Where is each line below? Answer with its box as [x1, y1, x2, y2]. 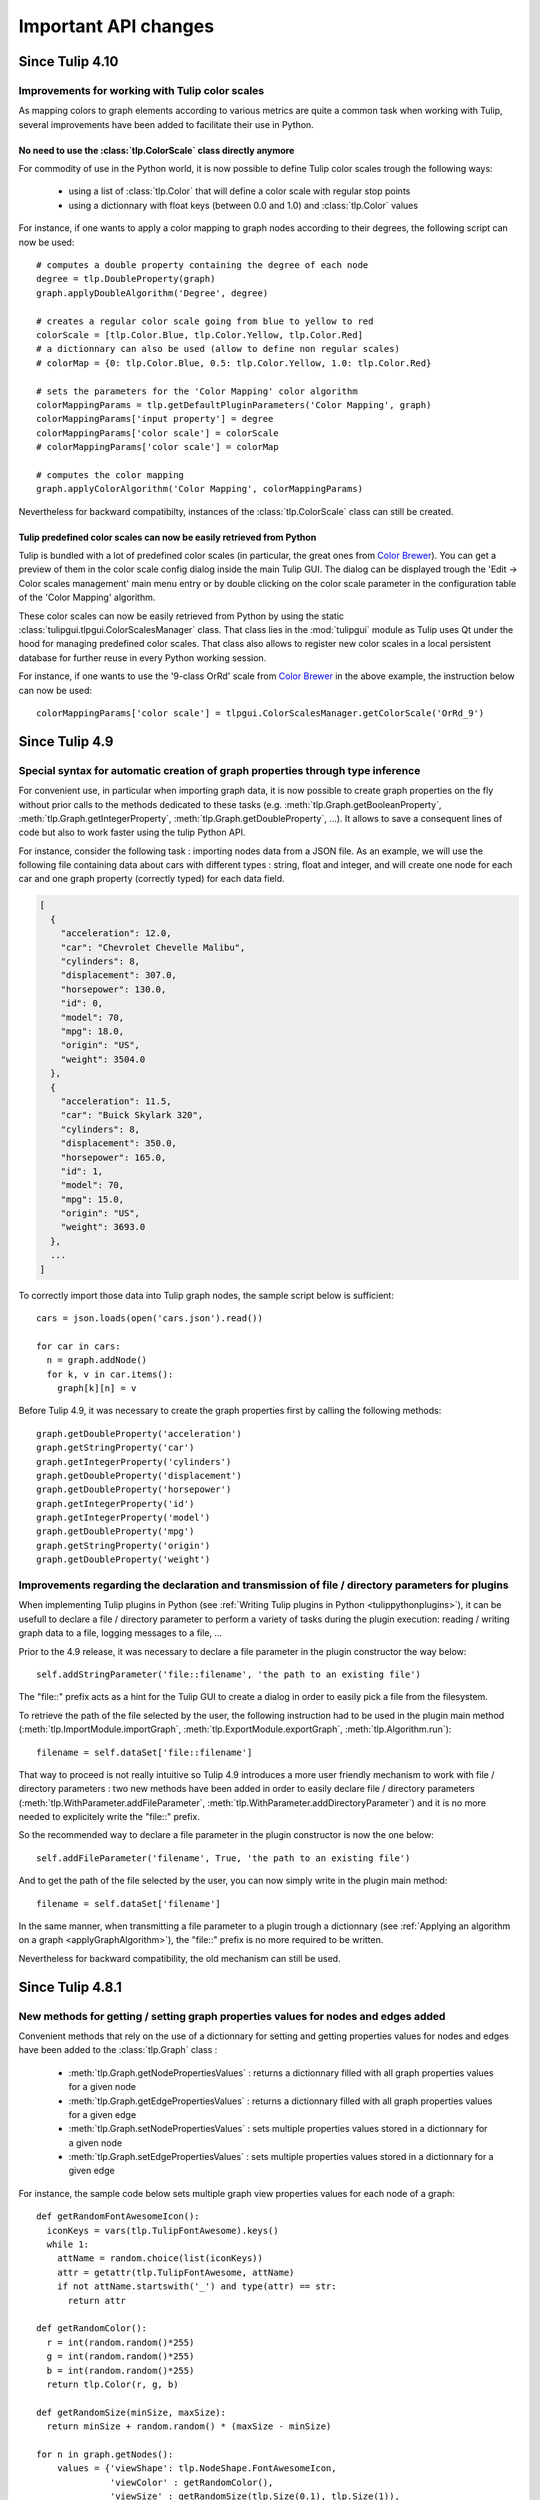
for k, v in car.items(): [46, 1368, 174, 1380]
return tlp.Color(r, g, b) [46, 2378, 179, 2390]
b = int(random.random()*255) [46, 2365, 195, 2376]
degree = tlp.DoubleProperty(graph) [36, 273, 216, 285]
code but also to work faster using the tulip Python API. [18, 826, 246, 839]
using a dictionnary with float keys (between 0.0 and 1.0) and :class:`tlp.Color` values [68, 199, 419, 211]
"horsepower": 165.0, [60, 1151, 167, 1163]
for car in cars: [36, 1340, 121, 1352]
